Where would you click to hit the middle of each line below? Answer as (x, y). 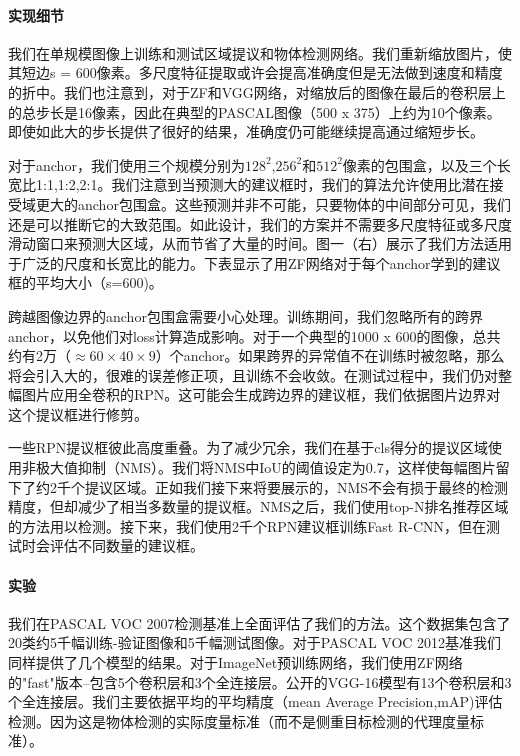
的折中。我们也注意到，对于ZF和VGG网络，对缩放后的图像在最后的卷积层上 (257, 91)
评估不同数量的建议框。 (126, 545)
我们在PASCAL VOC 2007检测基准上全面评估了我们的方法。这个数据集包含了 (259, 622)
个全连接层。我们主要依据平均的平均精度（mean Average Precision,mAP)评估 (255, 701)
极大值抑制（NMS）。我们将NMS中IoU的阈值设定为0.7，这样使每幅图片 (265, 467)
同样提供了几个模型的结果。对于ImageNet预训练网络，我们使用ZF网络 (235, 662)
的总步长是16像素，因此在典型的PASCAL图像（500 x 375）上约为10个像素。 (254, 111)
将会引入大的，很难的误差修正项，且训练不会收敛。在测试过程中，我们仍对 (253, 374)
